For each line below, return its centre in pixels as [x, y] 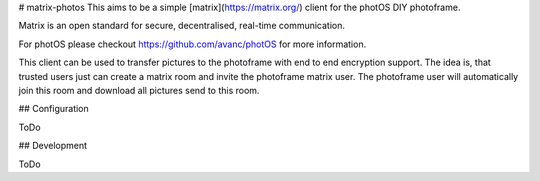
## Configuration [53, 109]
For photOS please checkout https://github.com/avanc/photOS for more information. [192, 44]
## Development [53, 146]
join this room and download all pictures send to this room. [139, 90]
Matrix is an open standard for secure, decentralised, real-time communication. [181, 26]
